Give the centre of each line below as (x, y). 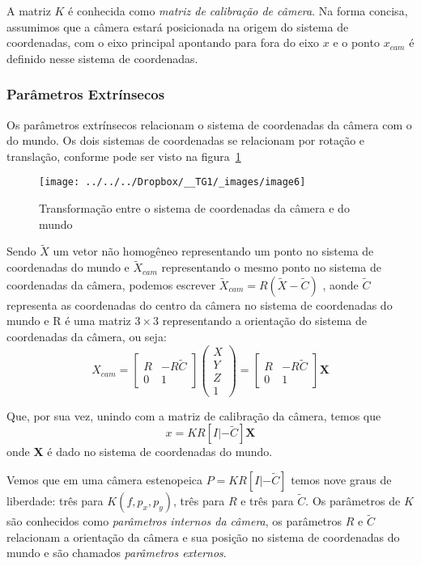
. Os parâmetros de (353, 501)
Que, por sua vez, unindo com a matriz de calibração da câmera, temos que (194, 415)
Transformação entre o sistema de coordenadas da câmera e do (194, 208)
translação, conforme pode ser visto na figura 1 (124, 156)
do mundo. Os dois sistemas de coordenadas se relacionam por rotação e (186, 140)
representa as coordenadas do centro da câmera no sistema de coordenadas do (200, 304)
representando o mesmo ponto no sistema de (271, 267)
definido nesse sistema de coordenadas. (102, 58)
